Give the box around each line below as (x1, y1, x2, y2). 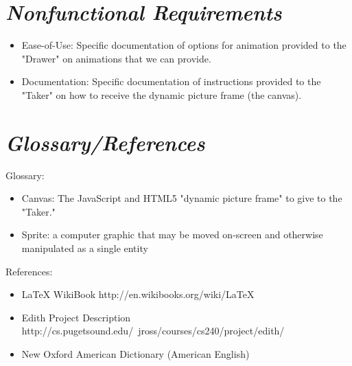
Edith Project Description (21, 310, 131, 324)
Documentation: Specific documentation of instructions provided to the (21, 74, 321, 89)
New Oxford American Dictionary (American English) (21, 346, 250, 361)
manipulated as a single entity (21, 241, 148, 255)
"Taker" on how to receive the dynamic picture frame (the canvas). (21, 87, 302, 102)
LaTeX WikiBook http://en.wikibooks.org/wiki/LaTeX (21, 287, 255, 301)
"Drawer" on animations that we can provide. (21, 51, 211, 65)
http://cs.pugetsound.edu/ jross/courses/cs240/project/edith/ (21, 323, 285, 338)
